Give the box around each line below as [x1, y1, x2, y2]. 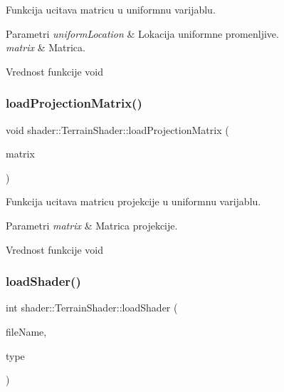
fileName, [6, 324, 47, 339]
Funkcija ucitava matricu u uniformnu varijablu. [6, 2, 216, 16]
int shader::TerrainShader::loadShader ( [6, 300, 178, 315]
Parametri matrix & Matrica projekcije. [6, 217, 178, 232]
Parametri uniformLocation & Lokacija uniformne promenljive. [6, 26, 279, 41]
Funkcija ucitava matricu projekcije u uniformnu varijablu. [6, 194, 261, 209]
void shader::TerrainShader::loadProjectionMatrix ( [6, 122, 229, 137]
